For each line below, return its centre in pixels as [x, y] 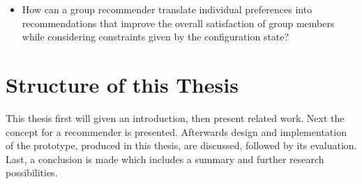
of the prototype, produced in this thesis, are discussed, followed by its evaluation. [181, 145]
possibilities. [32, 172]
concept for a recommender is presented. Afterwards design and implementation [176, 131]
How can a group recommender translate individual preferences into [167, 9]
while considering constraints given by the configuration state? [156, 37]
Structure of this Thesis [122, 84]
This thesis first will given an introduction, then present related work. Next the [175, 117]
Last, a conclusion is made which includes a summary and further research [165, 159]
